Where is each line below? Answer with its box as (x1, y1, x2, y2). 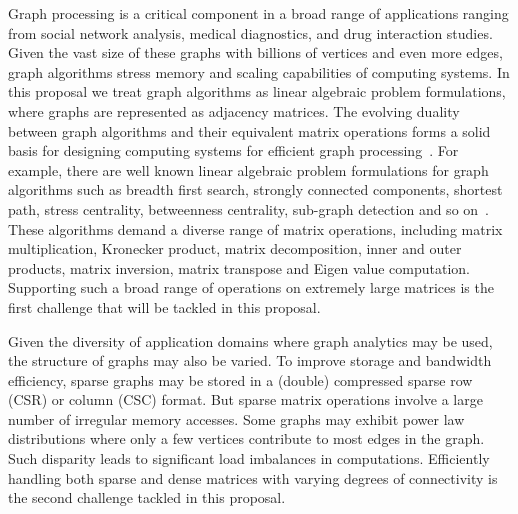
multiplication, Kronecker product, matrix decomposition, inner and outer (8, 238, 462, 259)
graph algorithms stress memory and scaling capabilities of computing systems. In (8, 61, 510, 82)
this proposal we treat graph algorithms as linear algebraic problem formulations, (8, 81, 506, 102)
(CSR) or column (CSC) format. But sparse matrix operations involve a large (8, 389, 483, 410)
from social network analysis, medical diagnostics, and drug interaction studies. (8, 22, 493, 43)
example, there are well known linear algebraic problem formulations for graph (8, 159, 489, 180)
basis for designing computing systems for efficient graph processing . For (8, 140, 459, 161)
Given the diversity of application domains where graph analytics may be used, (8, 330, 493, 351)
